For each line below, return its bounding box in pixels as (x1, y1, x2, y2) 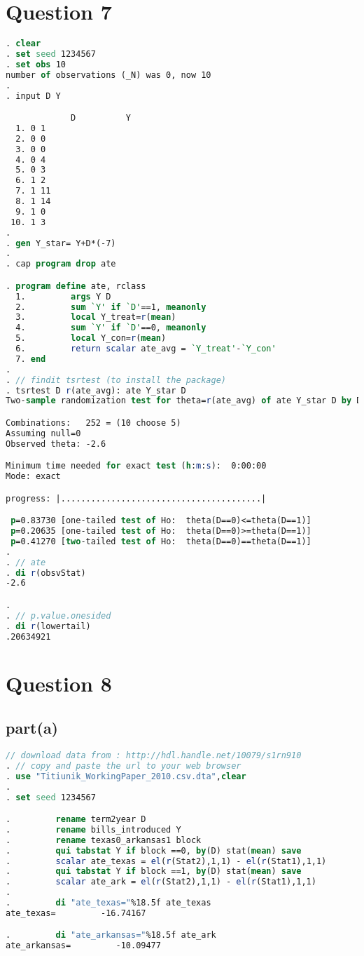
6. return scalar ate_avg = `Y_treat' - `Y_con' (15, 344, 276, 354)
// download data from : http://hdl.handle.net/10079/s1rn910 (6, 750, 302, 761)
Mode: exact (6, 471, 61, 482)
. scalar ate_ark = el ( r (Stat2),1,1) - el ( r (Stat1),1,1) (6, 877, 316, 887)
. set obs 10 (6, 59, 66, 69)
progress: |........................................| (6, 493, 267, 504)
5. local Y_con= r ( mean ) (15, 333, 167, 344)
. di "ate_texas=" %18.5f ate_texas (6, 898, 211, 908)
